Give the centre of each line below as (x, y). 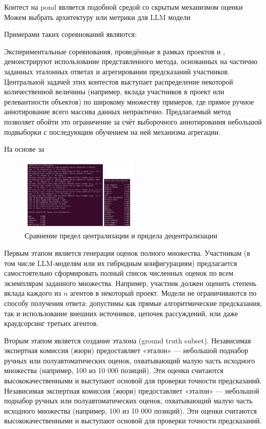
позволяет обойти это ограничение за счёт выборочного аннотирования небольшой (133, 121)
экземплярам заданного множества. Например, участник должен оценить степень (130, 283)
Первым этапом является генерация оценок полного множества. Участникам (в (127, 252)
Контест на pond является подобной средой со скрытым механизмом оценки (124, 7)
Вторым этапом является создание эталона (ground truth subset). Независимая (128, 340)
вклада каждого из (33, 293)
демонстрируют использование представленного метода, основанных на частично (131, 61)
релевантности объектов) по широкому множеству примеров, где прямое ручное (129, 101)
